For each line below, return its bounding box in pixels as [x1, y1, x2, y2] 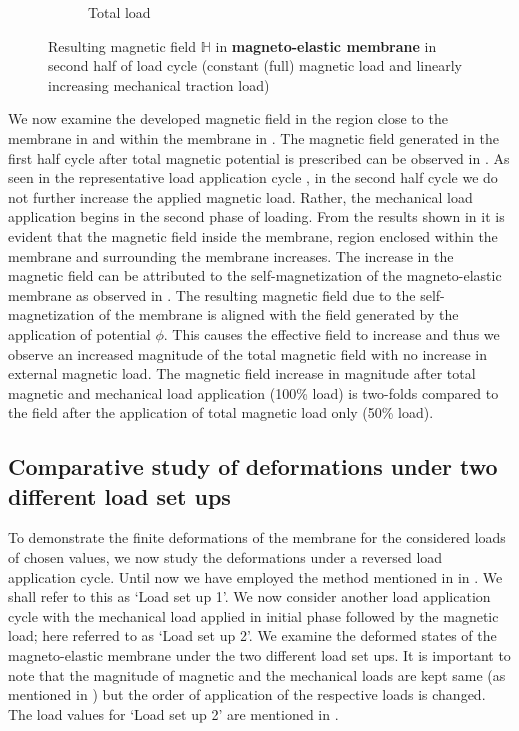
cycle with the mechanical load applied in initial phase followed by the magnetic [8, 605, 499, 626]
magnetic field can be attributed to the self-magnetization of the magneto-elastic [8, 265, 502, 286]
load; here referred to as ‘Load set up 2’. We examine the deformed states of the [8, 625, 497, 646]
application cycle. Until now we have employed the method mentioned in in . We [8, 566, 503, 587]
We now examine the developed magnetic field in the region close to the [8, 108, 448, 129]
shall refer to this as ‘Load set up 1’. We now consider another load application [8, 586, 491, 607]
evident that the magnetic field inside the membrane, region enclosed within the [8, 225, 498, 246]
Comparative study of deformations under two [8, 451, 498, 482]
